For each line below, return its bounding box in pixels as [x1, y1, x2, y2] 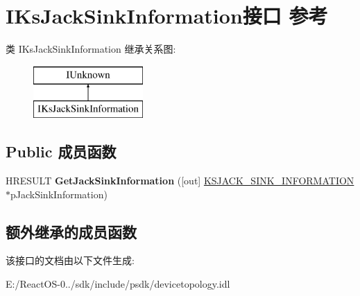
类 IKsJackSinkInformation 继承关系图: [6, 42, 176, 56]
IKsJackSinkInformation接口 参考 [6, 1, 328, 30]
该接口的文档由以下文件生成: [6, 253, 135, 268]
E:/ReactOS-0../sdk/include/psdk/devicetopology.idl [6, 277, 230, 291]
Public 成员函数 [6, 141, 117, 162]
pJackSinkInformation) [10, 186, 108, 201]
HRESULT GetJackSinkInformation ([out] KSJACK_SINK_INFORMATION [6, 173, 354, 188]
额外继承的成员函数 [6, 220, 137, 242]
